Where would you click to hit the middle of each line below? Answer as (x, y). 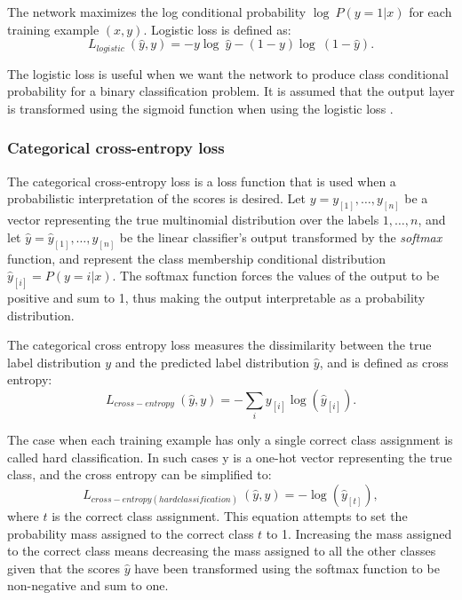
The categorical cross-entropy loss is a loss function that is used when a (202, 181)
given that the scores (64, 568)
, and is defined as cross (384, 362)
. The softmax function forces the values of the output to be (276, 276)
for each (430, 12)
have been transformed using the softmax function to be (287, 568)
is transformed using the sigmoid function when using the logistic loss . (200, 108)
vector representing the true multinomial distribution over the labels (193, 220)
